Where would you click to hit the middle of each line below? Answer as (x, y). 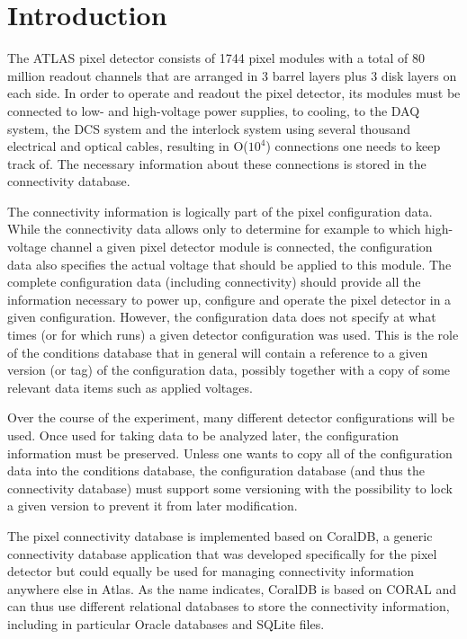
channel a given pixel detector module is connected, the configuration (242, 247)
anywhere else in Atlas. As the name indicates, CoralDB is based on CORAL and (232, 588)
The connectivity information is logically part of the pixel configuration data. (220, 211)
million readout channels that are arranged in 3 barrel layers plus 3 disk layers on (232, 75)
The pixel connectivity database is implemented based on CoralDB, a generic (220, 535)
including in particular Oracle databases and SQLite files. (166, 623)
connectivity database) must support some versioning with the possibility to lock (230, 488)
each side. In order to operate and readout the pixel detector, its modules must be (234, 93)
